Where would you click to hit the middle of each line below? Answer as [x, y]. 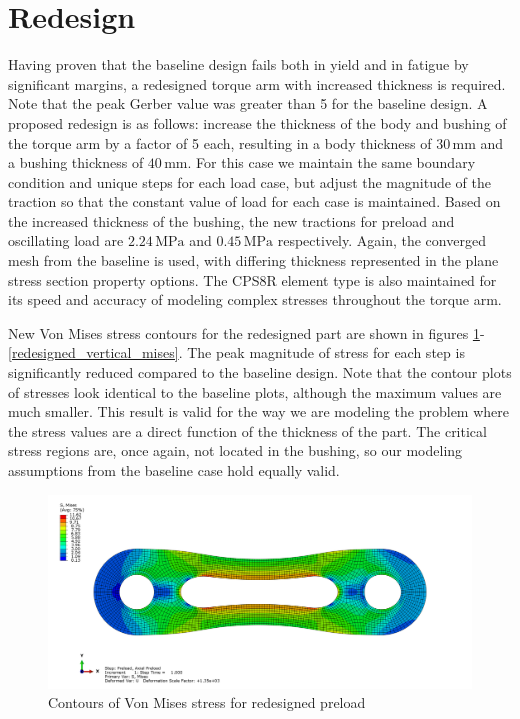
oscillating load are [66, 240]
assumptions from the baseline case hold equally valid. [174, 470]
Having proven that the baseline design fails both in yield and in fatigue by [238, 64]
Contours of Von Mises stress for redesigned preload [207, 702]
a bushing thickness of [76, 162]
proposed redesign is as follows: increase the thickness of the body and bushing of [257, 122]
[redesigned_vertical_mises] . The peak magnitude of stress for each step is [236, 352]
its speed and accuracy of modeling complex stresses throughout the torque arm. [255, 299]
